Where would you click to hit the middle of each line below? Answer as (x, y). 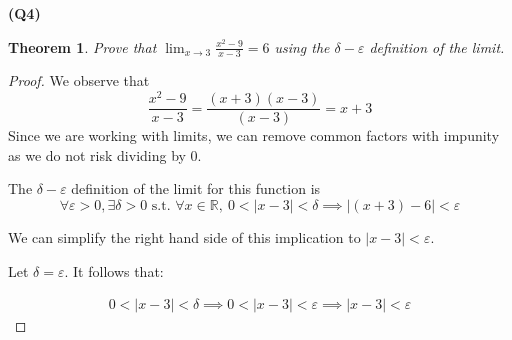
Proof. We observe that (79, 80)
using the (302, 46)
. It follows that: (114, 270)
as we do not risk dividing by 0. (105, 154)
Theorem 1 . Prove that (82, 46)
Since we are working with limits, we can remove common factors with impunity (254, 135)
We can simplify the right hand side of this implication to (184, 236)
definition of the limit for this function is (196, 188)
